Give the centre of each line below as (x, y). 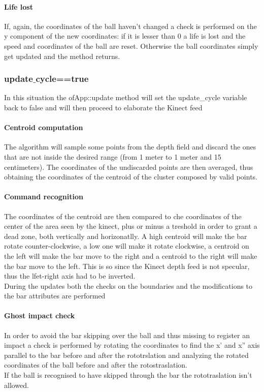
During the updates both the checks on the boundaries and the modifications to (128, 285)
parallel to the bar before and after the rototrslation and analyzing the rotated (126, 355)
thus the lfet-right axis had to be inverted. (70, 276)
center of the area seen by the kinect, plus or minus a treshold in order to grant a (131, 226)
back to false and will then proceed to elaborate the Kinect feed (103, 107)
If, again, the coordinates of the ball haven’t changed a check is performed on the (130, 26)
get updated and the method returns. (62, 56)
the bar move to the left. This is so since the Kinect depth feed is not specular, (127, 266)
